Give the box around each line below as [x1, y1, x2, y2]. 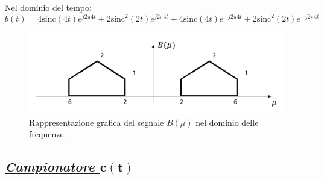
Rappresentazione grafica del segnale [29, 116, 164, 128]
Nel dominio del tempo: [5, 1, 92, 13]
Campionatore [5, 157, 95, 176]
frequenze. [29, 128, 66, 140]
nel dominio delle [195, 116, 259, 128]
